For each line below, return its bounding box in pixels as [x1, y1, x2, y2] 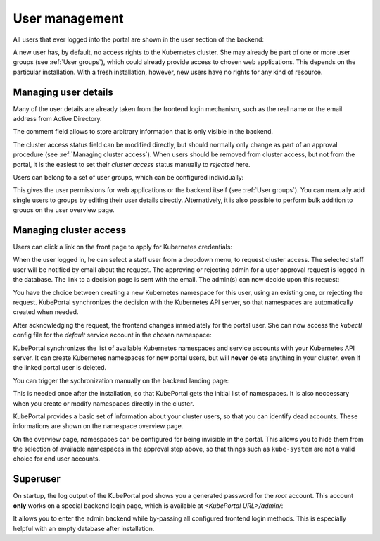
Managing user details [13, 86, 114, 98]
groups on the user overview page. [13, 206, 115, 214]
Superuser [13, 473, 61, 485]
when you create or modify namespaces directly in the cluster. [13, 399, 194, 408]
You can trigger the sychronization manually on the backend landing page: [13, 376, 229, 385]
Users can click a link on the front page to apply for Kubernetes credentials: [13, 243, 232, 251]
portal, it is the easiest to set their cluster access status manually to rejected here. [13, 160, 251, 168]
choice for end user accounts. [13, 454, 101, 463]
